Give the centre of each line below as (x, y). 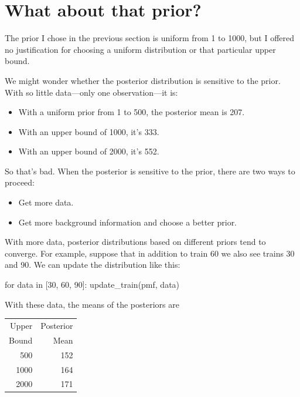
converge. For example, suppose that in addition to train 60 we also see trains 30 (150, 253)
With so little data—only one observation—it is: (91, 92)
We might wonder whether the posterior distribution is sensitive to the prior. (143, 80)
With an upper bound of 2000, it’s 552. (89, 151)
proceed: (20, 182)
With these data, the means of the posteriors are (92, 304)
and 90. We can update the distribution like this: (93, 265)
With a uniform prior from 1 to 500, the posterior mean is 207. (132, 112)
